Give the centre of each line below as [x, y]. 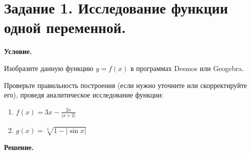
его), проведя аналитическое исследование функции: [84, 95]
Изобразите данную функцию [49, 68]
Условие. [18, 51]
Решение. [19, 147]
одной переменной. [65, 27]
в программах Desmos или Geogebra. [187, 68]
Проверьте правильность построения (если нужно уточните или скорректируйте [126, 85]
